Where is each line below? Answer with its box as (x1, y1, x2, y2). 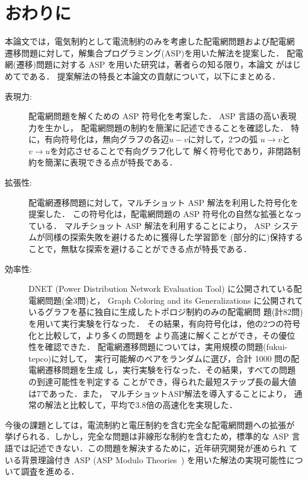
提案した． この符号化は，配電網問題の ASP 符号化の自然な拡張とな (28, 208, 294, 220)
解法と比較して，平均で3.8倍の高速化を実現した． (44, 399, 238, 411)
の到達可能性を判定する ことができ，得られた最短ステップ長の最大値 (28, 375, 297, 387)
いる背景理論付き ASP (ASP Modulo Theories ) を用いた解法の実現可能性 (5, 453, 287, 466)
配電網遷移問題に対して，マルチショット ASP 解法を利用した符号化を (28, 196, 299, 208)
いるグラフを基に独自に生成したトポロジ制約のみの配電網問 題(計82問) (28, 305, 303, 318)
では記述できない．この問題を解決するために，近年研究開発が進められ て (12, 441, 297, 454)
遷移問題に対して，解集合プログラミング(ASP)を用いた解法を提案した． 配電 (5, 46, 303, 59)
